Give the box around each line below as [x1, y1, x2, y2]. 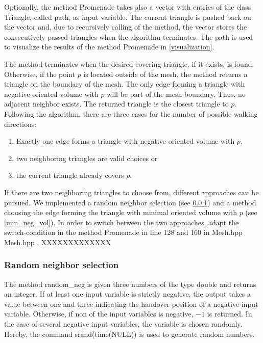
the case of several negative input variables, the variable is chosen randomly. [4, 319, 243, 329]
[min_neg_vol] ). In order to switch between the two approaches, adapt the [4, 217, 239, 227]
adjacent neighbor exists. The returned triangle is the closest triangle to [4, 98, 229, 109]
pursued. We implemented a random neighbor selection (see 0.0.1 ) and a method [4, 197, 256, 207]
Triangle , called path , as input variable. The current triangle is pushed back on [4, 11, 251, 22]
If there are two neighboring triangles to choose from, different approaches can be [4, 187, 259, 197]
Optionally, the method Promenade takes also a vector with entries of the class [4, 2, 251, 12]
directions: [4, 118, 37, 129]
